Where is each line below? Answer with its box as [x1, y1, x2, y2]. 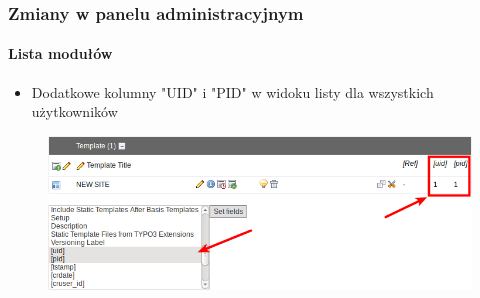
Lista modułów [8, 43, 113, 64]
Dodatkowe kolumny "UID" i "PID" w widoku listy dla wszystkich [31, 81, 434, 102]
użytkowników [31, 101, 118, 122]
